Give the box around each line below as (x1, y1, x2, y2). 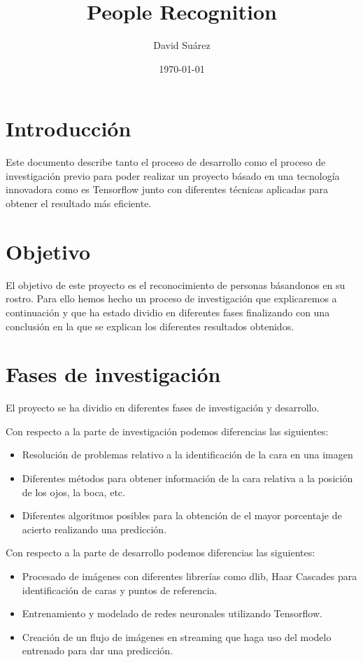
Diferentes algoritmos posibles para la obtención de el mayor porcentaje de (22, 508, 342, 523)
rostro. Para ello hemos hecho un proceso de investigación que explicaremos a (6, 291, 337, 306)
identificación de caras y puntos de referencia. (22, 582, 218, 597)
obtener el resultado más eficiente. (6, 196, 152, 211)
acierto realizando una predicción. (22, 521, 167, 536)
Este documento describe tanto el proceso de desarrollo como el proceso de (6, 155, 326, 169)
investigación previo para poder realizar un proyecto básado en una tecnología (6, 168, 340, 183)
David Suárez (153, 38, 211, 52)
